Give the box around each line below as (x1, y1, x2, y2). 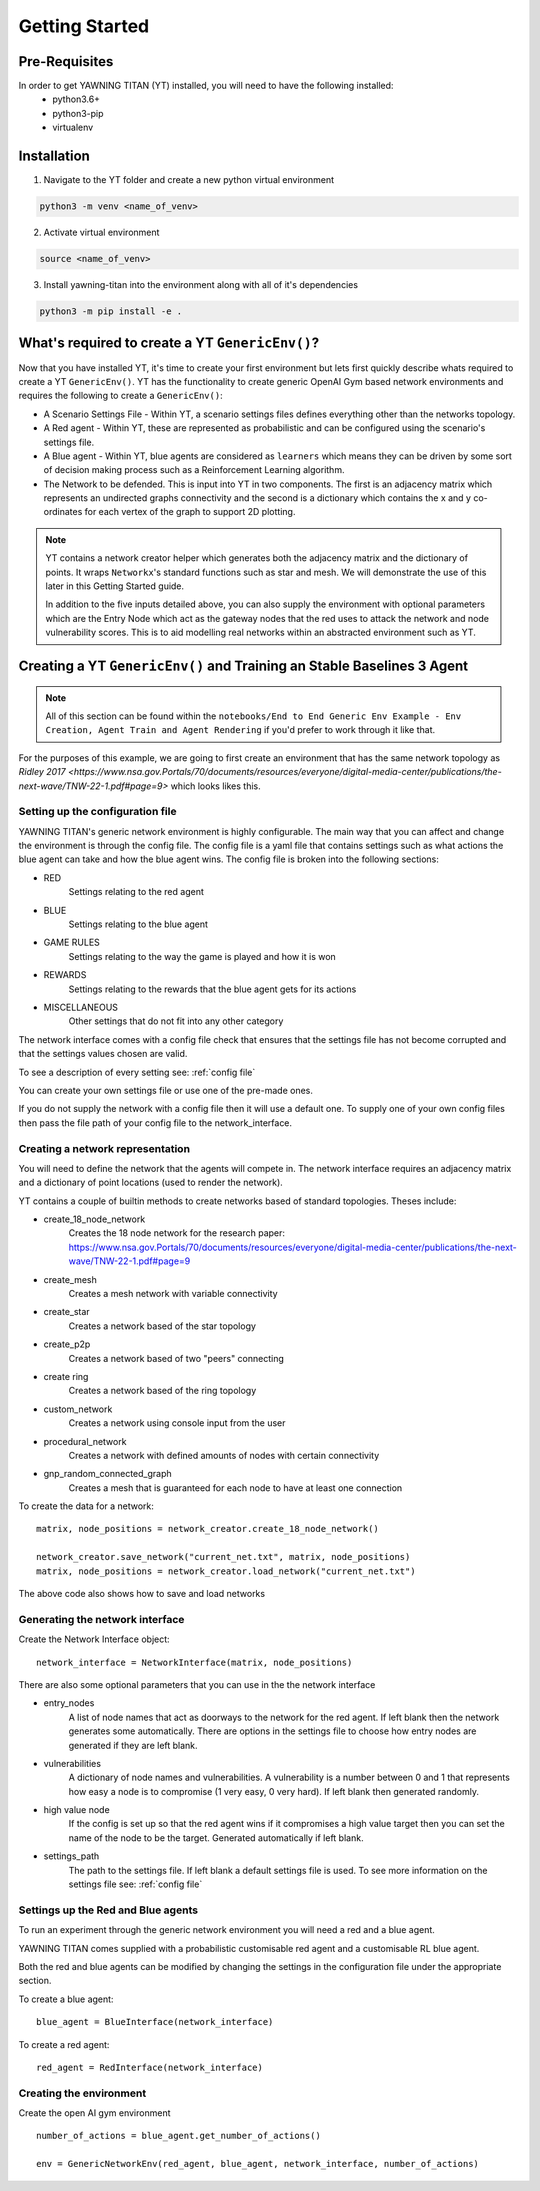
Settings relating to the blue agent (68, 918, 209, 930)
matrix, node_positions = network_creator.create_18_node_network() (36, 1523, 379, 1535)
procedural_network (43, 1435, 127, 1447)
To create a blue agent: (18, 1993, 114, 2005)
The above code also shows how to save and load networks (18, 1588, 265, 1600)
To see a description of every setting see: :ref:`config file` (18, 1066, 256, 1078)
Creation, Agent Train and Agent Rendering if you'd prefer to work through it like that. (45, 724, 436, 736)
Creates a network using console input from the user (68, 1417, 286, 1429)
